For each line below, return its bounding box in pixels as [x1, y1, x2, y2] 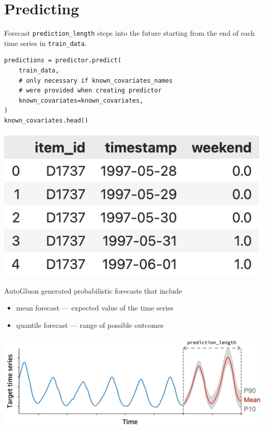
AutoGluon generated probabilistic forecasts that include [4, 285, 182, 296]
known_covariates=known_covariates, [18, 97, 144, 104]
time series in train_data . [4, 37, 87, 48]
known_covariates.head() [4, 117, 88, 124]
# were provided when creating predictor [18, 87, 162, 94]
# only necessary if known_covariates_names [18, 77, 173, 84]
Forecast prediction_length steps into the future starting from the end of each [4, 28, 255, 38]
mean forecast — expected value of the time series [16, 302, 173, 313]
